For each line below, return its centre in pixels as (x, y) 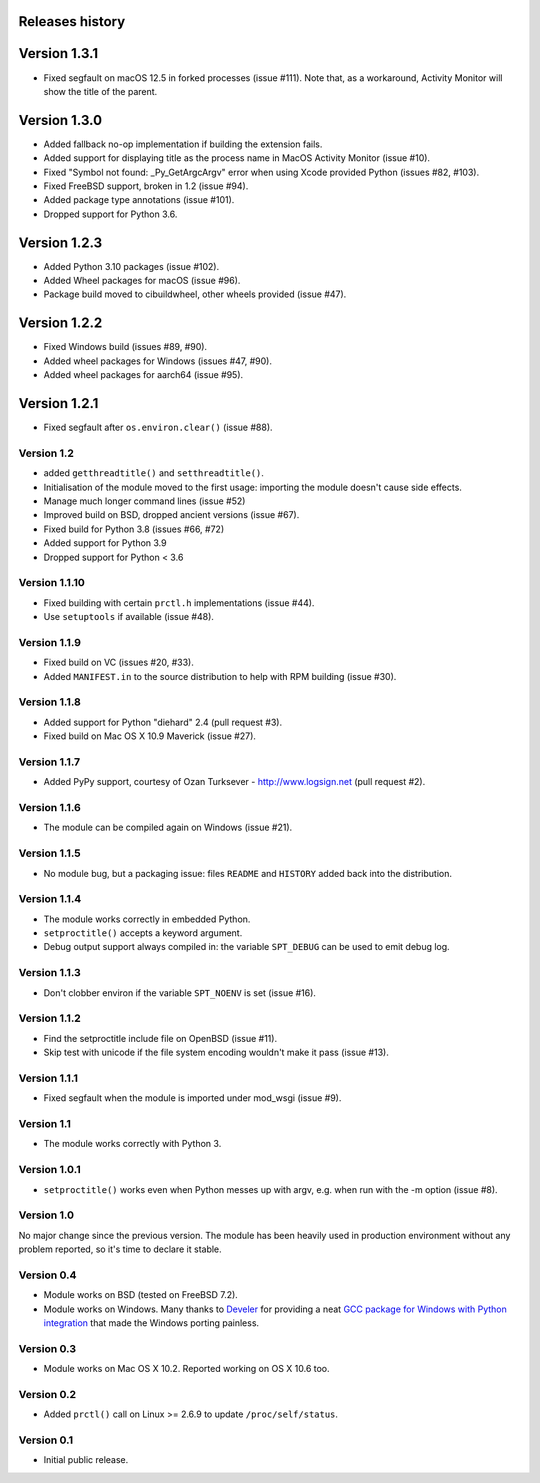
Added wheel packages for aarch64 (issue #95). (143, 375)
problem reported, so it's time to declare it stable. (120, 1249)
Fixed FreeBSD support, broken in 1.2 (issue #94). (146, 186)
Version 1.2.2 (60, 323)
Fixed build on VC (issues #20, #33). (118, 662)
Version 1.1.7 (49, 762)
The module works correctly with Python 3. (132, 1144)
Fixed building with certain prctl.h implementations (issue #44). (179, 602)
